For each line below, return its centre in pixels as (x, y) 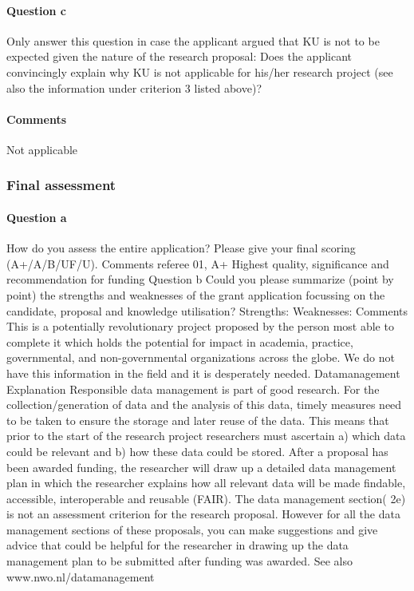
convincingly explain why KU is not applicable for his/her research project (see (200, 71)
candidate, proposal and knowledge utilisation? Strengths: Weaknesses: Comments (207, 310)
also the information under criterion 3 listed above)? (134, 87)
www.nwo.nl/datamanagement (81, 576)
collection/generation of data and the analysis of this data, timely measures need (204, 405)
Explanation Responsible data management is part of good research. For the (193, 389)
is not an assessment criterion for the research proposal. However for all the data (203, 514)
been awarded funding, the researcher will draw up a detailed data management (201, 467)
